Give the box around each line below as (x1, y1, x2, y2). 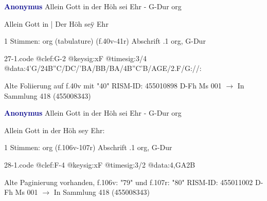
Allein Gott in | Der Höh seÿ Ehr (4, 18, 109, 29)
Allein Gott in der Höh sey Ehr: (4, 124, 105, 135)
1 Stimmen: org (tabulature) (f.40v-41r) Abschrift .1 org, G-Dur (4, 35, 206, 46)
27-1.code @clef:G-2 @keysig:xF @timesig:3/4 (4, 52, 147, 63)
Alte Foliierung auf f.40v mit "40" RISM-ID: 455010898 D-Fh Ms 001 (4, 80, 222, 90)
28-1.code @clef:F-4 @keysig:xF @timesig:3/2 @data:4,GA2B (4, 159, 195, 170)
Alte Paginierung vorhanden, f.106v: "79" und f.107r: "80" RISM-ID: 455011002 (4, 176, 253, 187)
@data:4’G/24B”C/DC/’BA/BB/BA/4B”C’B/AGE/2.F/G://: (4, 63, 202, 74)
